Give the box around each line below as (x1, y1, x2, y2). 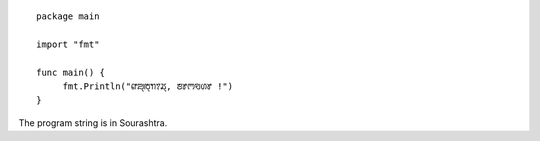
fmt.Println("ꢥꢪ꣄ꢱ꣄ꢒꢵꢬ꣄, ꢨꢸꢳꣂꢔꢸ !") (62, 80, 234, 92)
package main (36, 11, 100, 22)
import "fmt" (36, 38, 100, 50)
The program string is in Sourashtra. (18, 116, 168, 129)
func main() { (36, 66, 105, 78)
